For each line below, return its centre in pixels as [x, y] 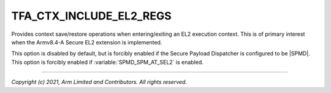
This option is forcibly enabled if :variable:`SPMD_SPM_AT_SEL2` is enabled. [107, 62]
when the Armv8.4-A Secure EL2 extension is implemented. [87, 42]
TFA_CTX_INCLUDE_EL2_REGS [91, 16]
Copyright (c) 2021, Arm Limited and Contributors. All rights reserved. [99, 82]
